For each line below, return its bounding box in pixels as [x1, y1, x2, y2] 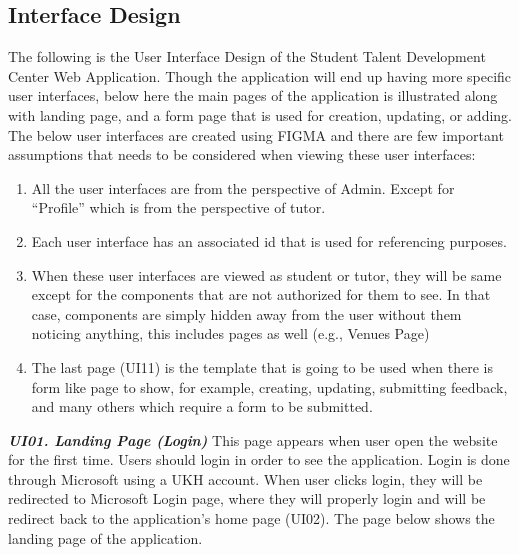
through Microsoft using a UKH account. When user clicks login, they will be [8, 468, 483, 489]
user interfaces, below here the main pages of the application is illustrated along [8, 85, 498, 106]
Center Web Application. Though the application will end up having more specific [8, 65, 512, 86]
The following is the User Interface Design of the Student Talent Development [8, 46, 486, 67]
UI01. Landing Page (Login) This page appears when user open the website [8, 429, 498, 450]
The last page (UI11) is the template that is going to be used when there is [31, 356, 493, 377]
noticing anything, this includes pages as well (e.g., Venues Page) [31, 323, 430, 344]
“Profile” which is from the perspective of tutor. [31, 197, 326, 218]
